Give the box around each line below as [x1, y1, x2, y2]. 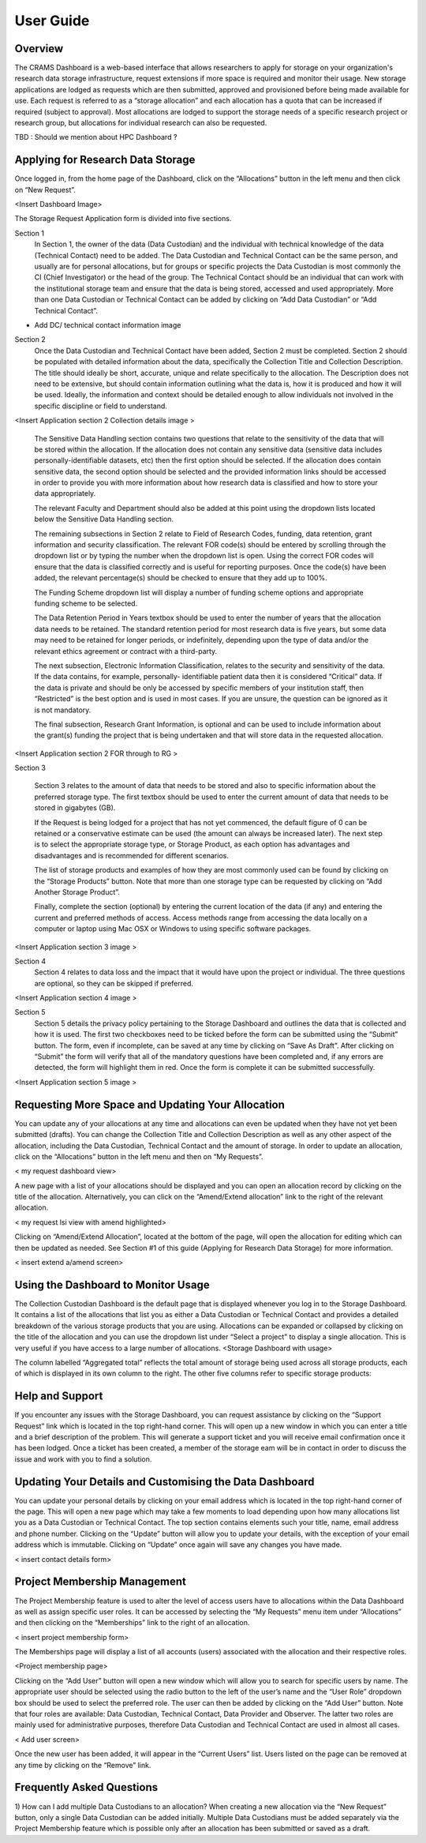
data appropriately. [34, 489, 96, 498]
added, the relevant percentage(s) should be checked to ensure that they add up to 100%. [34, 573, 327, 583]
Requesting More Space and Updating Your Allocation [14, 1098, 286, 1111]
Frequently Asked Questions [14, 1781, 159, 1794]
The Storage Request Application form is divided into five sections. [14, 214, 232, 223]
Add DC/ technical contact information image [34, 321, 181, 329]
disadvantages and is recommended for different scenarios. [34, 850, 229, 860]
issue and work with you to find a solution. [14, 1454, 152, 1464]
